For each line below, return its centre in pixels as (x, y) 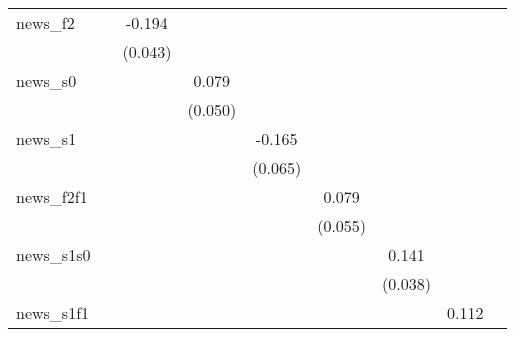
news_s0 (46, 80)
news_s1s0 (53, 254)
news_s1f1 (53, 312)
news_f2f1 (52, 196)
